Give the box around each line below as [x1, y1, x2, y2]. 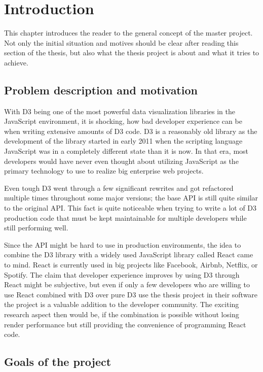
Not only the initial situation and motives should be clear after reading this [4, 37, 239, 48]
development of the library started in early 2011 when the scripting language [4, 136, 243, 146]
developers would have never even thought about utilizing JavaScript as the [4, 155, 239, 166]
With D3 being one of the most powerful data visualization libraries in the [4, 106, 235, 116]
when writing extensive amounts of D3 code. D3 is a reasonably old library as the [4, 125, 257, 136]
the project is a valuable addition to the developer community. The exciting [4, 299, 239, 310]
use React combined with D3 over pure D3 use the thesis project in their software [4, 289, 258, 299]
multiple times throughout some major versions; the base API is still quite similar [4, 192, 258, 203]
